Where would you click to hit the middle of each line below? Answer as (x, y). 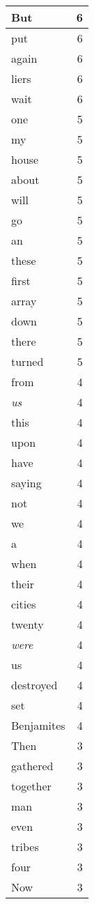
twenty (28, 624)
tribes (25, 846)
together (31, 786)
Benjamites (38, 725)
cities (24, 604)
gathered (32, 766)
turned (28, 361)
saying (26, 483)
